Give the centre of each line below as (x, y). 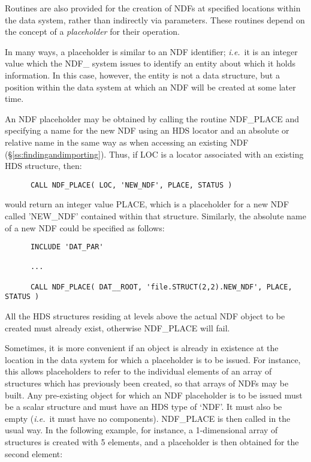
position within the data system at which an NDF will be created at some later (150, 87)
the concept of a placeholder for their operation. (92, 31)
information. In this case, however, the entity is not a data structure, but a (142, 75)
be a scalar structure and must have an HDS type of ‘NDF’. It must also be (144, 407)
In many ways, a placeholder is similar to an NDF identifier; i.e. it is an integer (151, 51)
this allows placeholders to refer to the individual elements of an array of (138, 371)
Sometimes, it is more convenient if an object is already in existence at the (142, 348)
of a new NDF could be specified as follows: (85, 227)
